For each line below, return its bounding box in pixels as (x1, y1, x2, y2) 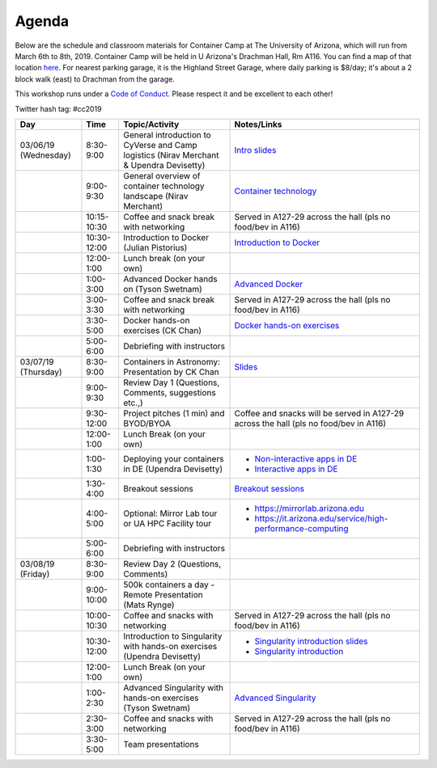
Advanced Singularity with (123, 681, 224, 693)
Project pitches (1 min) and (123, 407, 226, 419)
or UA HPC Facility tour (123, 517, 212, 529)
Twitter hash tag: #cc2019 (15, 103, 102, 113)
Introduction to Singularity (123, 631, 223, 642)
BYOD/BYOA (123, 417, 172, 428)
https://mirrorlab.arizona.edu (254, 502, 364, 513)
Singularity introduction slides (254, 635, 368, 647)
